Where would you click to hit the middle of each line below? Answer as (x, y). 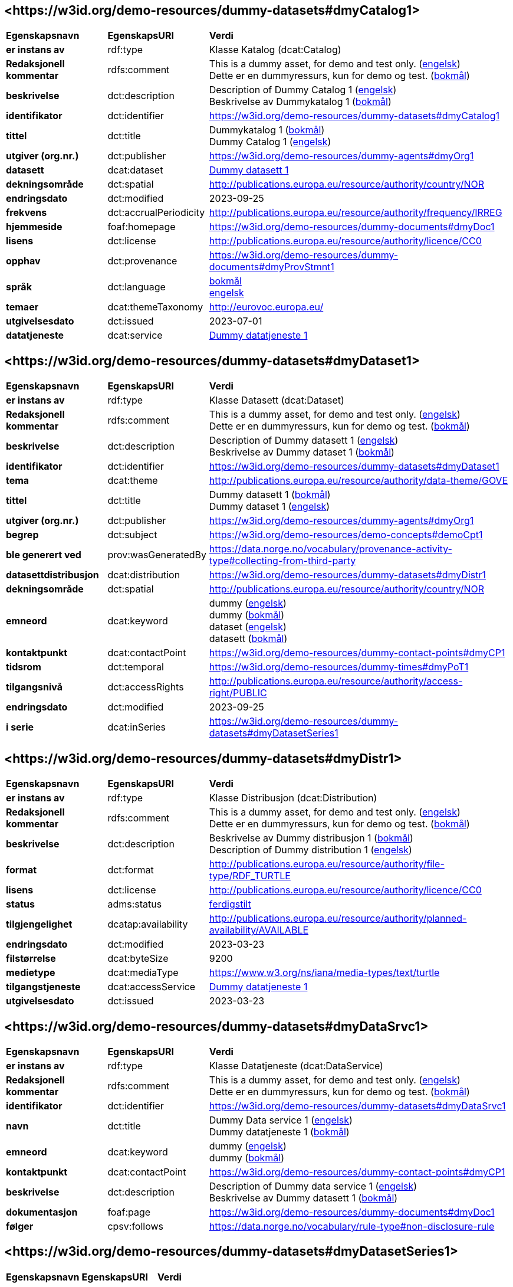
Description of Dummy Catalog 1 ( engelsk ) (303, 90)
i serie (20, 727)
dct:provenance (142, 261)
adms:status (135, 904)
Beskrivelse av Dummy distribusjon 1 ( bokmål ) (311, 838)
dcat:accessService (151, 987)
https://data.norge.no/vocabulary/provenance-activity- (331, 549)
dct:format (131, 870)
